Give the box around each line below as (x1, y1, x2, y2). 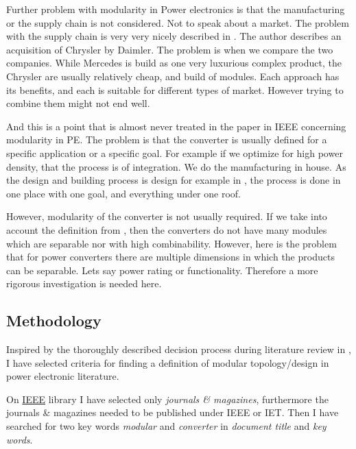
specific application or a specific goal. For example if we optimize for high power (6, 145, 343, 160)
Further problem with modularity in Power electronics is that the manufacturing (6, 2, 345, 16)
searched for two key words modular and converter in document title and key (6, 419, 327, 433)
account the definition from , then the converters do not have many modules (6, 222, 327, 236)
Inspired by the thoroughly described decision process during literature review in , (6, 342, 351, 356)
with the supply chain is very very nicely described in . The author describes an (6, 29, 342, 43)
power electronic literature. (6, 369, 119, 383)
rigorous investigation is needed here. (6, 276, 162, 291)
